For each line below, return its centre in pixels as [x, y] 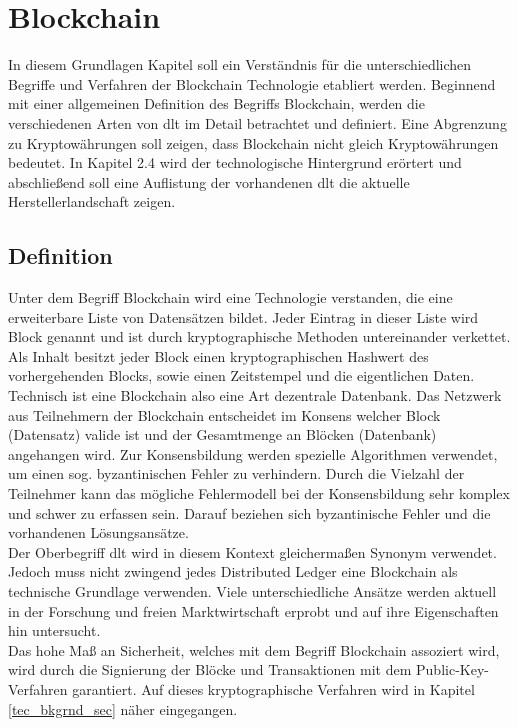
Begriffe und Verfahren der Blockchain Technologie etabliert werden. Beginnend [252, 83]
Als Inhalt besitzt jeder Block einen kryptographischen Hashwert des [218, 355]
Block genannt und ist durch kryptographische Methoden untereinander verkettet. [259, 336]
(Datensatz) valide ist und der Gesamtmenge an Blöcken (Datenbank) [222, 434]
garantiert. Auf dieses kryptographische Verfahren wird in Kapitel [273, 688]
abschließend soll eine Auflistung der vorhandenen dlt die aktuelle [209, 181]
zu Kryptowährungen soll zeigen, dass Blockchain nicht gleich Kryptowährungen [253, 142]
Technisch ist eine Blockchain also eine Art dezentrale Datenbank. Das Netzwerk [255, 395]
